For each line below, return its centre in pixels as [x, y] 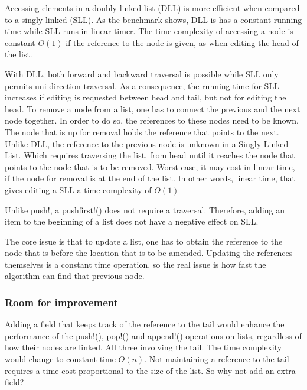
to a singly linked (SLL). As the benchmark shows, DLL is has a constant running [153, 19]
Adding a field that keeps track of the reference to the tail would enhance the [145, 324]
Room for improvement [62, 302]
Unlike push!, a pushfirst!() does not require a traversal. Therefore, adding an [145, 209]
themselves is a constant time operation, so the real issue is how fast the [135, 264]
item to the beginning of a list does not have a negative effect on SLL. [132, 221]
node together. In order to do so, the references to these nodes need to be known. [152, 120]
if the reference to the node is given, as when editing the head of [182, 42]
